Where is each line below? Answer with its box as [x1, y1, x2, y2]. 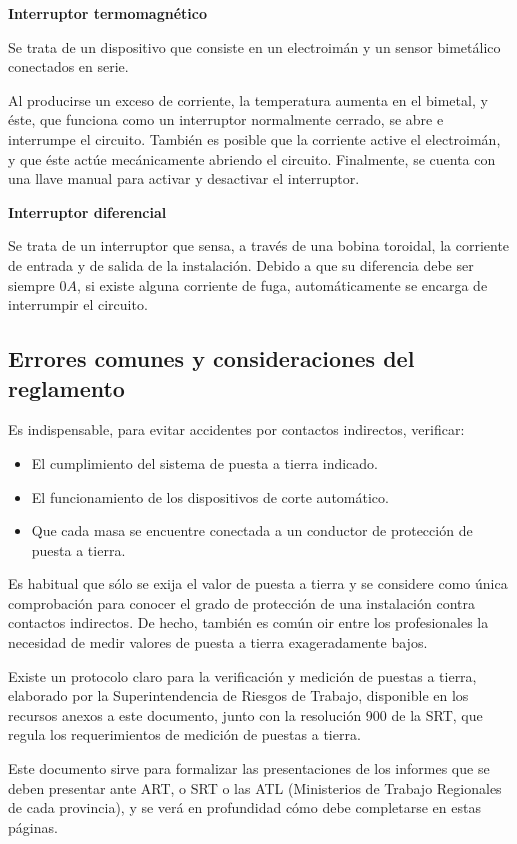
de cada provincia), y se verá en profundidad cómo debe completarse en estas [8, 797, 481, 818]
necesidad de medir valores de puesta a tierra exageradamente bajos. [8, 632, 428, 653]
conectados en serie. [8, 56, 129, 77]
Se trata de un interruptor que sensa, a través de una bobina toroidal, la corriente [8, 235, 510, 256]
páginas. [8, 816, 58, 837]
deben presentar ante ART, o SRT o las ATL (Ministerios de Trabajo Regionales [8, 777, 502, 798]
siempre [8, 274, 55, 295]
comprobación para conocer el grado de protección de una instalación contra [8, 592, 475, 613]
